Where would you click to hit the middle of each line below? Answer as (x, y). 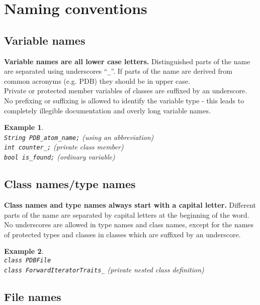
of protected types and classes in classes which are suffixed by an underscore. (122, 234)
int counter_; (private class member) (64, 147)
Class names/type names (70, 184)
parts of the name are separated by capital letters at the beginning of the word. (127, 214)
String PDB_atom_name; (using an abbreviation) (79, 137)
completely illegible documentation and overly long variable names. (107, 110)
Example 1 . (24, 127)
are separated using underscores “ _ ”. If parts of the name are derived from (118, 71)
